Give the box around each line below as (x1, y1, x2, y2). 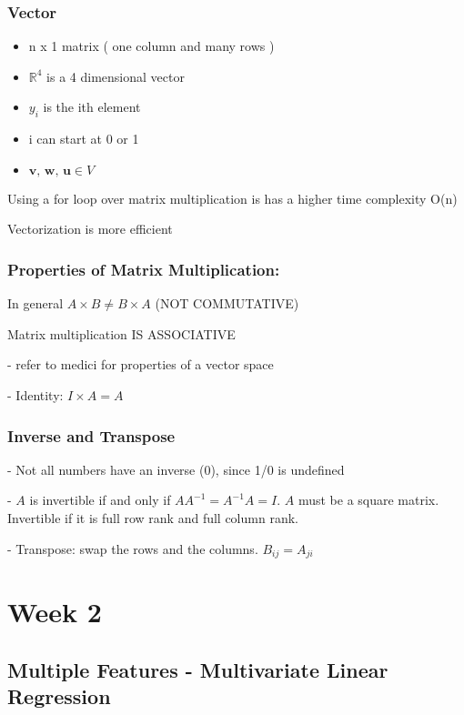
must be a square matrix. (298, 490, 439, 509)
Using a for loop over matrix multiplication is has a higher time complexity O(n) (7, 188, 458, 207)
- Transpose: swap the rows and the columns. (7, 539, 258, 558)
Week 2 (7, 593, 102, 630)
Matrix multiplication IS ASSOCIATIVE (7, 324, 236, 343)
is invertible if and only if (29, 490, 171, 509)
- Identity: (7, 385, 64, 404)
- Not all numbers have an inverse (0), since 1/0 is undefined (7, 459, 345, 478)
